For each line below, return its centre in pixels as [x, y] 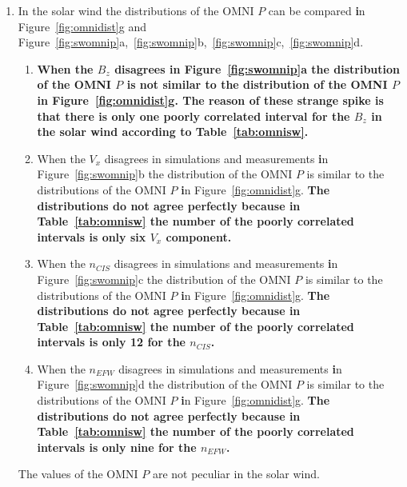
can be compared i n [317, 10]
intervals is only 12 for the [111, 342]
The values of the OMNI [78, 474]
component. [199, 236]
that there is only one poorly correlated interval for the [194, 116]
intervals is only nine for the [117, 447]
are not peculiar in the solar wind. [236, 474]
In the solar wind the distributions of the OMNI [136, 10]
